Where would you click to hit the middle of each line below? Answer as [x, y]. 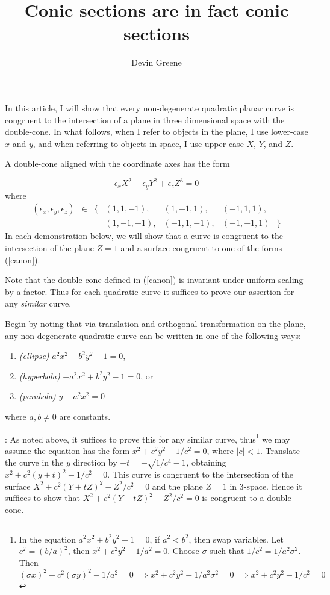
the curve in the [34, 462]
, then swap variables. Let [236, 539]
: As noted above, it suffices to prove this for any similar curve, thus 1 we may [148, 438]
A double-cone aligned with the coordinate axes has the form [117, 164]
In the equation [47, 539]
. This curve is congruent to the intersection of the [201, 474]
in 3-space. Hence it [266, 486]
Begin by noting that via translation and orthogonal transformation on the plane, [155, 324]
